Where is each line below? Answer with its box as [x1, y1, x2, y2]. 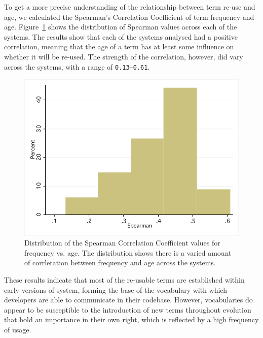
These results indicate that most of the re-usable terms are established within [4, 274, 245, 285]
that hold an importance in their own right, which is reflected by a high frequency [4, 314, 259, 325]
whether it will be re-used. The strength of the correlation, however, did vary [4, 51, 243, 62]
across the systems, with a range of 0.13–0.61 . [4, 61, 150, 72]
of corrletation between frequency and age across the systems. [24, 257, 216, 268]
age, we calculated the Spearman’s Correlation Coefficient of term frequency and [4, 11, 254, 22]
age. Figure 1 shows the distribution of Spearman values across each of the [4, 21, 237, 32]
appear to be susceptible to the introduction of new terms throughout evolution [4, 304, 251, 315]
